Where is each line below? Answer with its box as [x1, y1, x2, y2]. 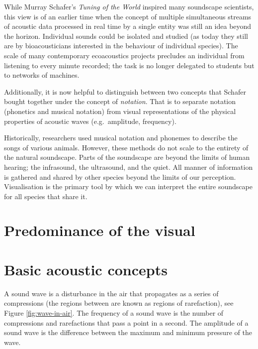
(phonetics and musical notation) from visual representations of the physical [4, 106, 236, 116]
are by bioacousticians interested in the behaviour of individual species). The [4, 40, 238, 51]
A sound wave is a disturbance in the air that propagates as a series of [4, 288, 219, 298]
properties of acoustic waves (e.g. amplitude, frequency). [4, 116, 176, 126]
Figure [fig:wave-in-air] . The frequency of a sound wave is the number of [4, 307, 224, 318]
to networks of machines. [4, 70, 80, 80]
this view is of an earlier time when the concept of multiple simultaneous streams [4, 11, 252, 21]
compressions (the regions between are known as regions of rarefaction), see [4, 298, 234, 308]
